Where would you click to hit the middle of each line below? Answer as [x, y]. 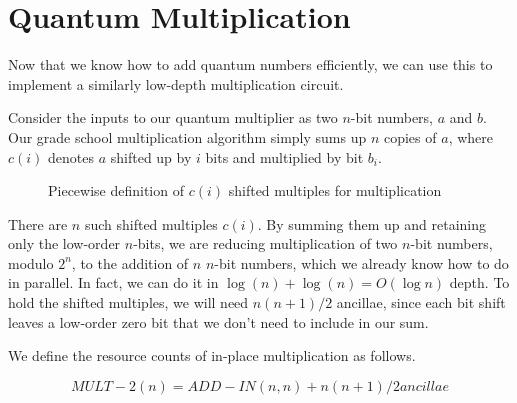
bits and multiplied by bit [284, 156]
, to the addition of [130, 262]
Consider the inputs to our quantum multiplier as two [173, 117]
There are [38, 223]
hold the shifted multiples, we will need [128, 302]
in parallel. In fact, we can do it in [113, 282]
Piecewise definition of [116, 190]
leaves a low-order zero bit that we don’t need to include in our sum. [218, 321]
